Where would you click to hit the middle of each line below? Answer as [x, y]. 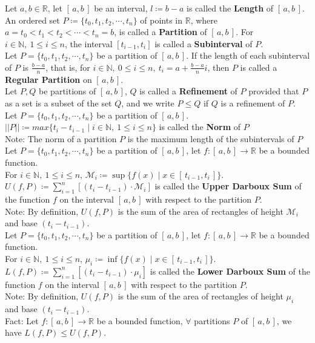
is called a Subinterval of [204, 43]
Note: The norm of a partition [61, 138]
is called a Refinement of [188, 91]
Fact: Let [22, 320]
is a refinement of [253, 103]
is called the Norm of [200, 127]
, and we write [148, 103]
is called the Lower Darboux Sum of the [230, 271]
